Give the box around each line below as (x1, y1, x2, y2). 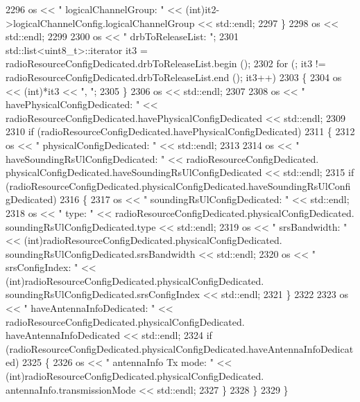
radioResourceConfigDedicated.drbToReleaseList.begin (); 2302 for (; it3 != (6, 56, 326, 71)
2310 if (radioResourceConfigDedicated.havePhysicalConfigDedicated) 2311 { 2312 (6, 124, 355, 139)
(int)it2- (185, 2, 220, 16)
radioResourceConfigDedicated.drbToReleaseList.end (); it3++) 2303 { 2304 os (6, 69, 342, 84)
